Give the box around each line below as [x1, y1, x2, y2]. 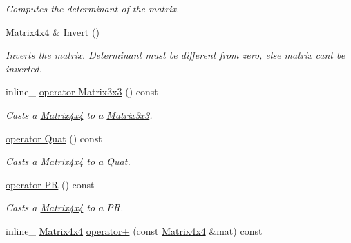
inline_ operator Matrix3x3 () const [6, 84, 158, 99]
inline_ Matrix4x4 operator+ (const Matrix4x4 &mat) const [6, 223, 263, 237]
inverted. [6, 61, 42, 75]
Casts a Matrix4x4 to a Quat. [6, 154, 131, 168]
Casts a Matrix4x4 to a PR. [6, 200, 124, 215]
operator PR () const [6, 177, 95, 191]
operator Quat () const [6, 130, 102, 145]
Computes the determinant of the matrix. [6, 1, 180, 15]
